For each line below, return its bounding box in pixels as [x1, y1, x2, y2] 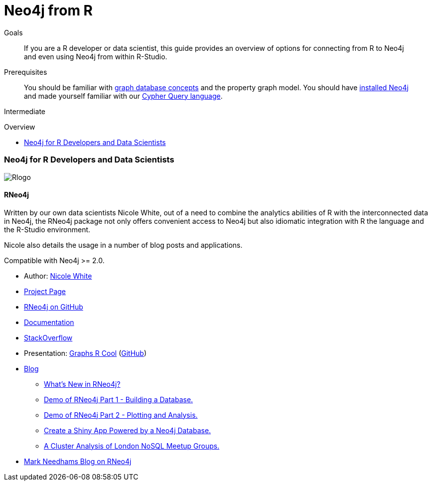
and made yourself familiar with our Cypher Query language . [24, 91, 223, 100]
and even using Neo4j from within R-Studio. [24, 52, 167, 61]
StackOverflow [24, 333, 73, 342]
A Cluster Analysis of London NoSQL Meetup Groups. [44, 441, 220, 450]
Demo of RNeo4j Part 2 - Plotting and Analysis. [44, 410, 198, 419]
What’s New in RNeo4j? [44, 379, 121, 388]
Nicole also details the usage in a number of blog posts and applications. [4, 240, 243, 249]
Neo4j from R [4, 2, 93, 19]
